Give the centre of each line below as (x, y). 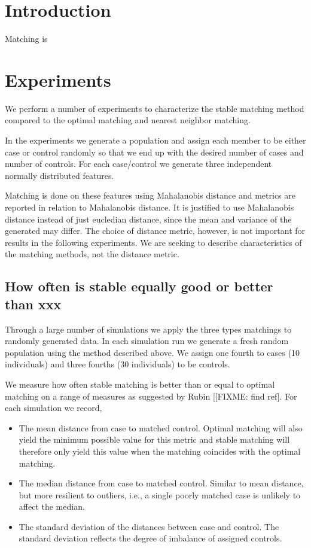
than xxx (33, 304)
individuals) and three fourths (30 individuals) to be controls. (118, 364)
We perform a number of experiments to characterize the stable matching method (155, 108)
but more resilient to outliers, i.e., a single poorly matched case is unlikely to (160, 494)
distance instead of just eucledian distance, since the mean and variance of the (148, 219)
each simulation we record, (54, 408)
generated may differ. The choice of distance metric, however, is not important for (155, 231)
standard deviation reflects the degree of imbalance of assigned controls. (150, 538)
